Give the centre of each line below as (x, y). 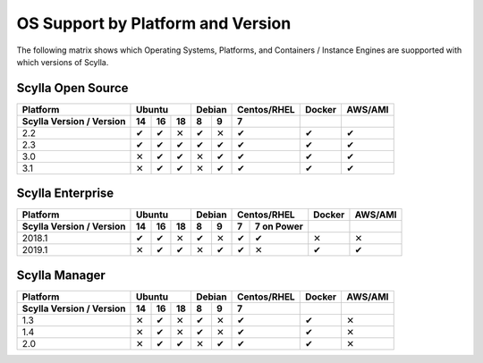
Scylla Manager (61, 275)
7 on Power (279, 226)
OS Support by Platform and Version (154, 23)
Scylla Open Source (72, 88)
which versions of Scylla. (63, 62)
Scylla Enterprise (65, 194)
